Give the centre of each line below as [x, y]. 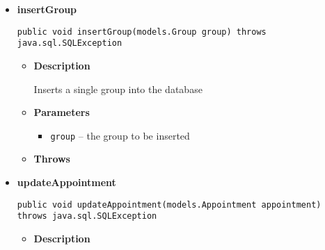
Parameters [62, 112]
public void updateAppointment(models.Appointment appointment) [169, 205]
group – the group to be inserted [120, 135]
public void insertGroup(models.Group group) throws [142, 32]
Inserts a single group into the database [118, 89]
